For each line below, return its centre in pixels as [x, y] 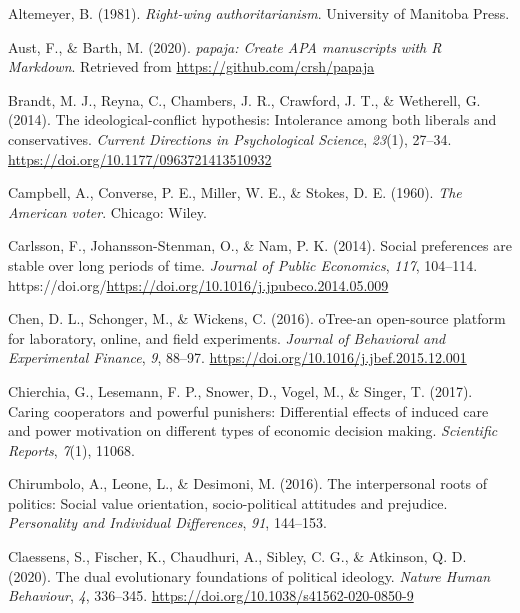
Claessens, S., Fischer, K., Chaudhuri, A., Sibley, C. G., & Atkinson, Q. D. [237, 556]
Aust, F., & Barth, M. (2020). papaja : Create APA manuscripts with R [225, 46]
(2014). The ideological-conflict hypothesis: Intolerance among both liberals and [252, 119]
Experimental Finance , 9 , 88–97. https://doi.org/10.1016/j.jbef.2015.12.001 [237, 357]
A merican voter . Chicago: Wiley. [107, 211]
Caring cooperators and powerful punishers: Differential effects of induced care [248, 410]
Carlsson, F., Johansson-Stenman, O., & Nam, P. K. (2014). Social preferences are [260, 245]
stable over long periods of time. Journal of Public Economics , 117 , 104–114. [243, 264]
